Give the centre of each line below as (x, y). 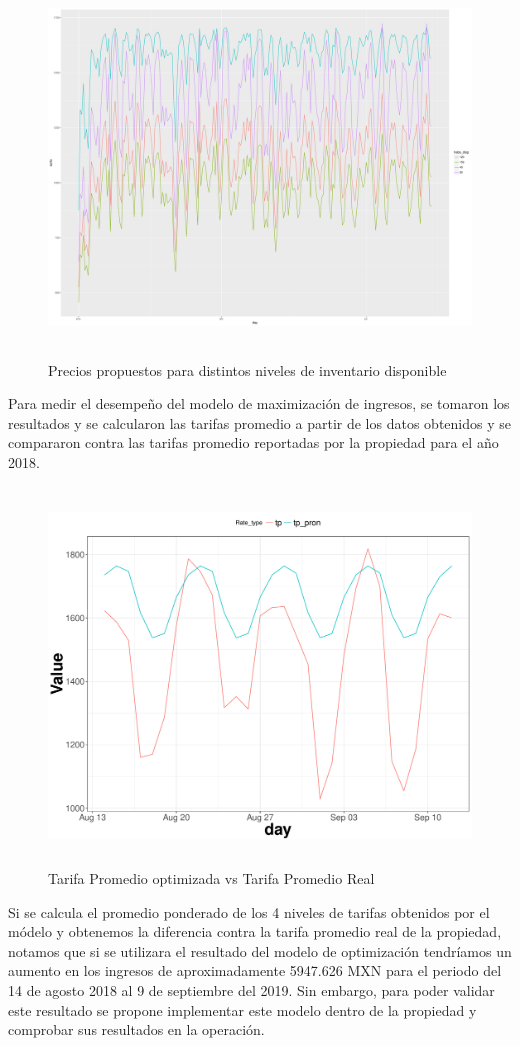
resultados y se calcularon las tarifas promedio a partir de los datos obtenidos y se (259, 422)
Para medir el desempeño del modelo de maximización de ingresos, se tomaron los (259, 403)
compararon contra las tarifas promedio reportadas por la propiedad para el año (253, 442)
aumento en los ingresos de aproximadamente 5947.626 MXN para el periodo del (255, 970)
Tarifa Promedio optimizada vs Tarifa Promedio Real (211, 878)
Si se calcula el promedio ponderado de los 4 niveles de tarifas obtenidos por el (249, 911)
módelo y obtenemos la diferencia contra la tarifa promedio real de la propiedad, (255, 931)
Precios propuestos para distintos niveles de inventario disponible (247, 369)
